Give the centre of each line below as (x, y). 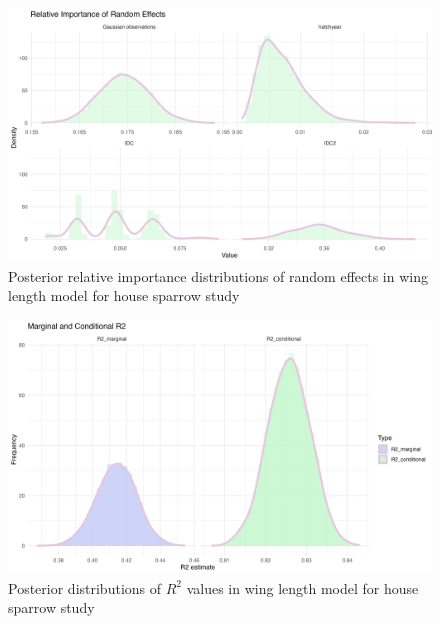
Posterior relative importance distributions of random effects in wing (218, 275)
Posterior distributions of (85, 587)
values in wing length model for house (302, 587)
